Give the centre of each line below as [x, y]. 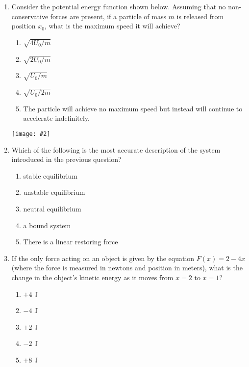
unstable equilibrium [54, 192]
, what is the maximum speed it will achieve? [112, 26]
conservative [30, 16]
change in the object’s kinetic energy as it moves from [92, 277]
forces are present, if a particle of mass [108, 16]
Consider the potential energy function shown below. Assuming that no [119, 6]
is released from [200, 16]
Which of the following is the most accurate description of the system [116, 149]
